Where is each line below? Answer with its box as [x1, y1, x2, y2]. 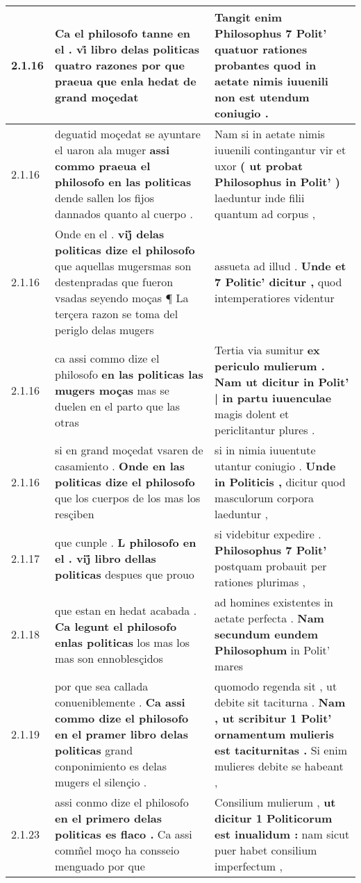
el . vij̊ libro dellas [55, 550, 156, 566]
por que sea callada [55, 678, 149, 694]
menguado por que [55, 858, 145, 874]
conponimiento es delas [55, 758, 167, 774]
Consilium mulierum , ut [215, 794, 336, 810]
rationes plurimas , [215, 574, 306, 590]
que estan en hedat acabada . [55, 602, 197, 618]
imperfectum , [215, 858, 283, 874]
